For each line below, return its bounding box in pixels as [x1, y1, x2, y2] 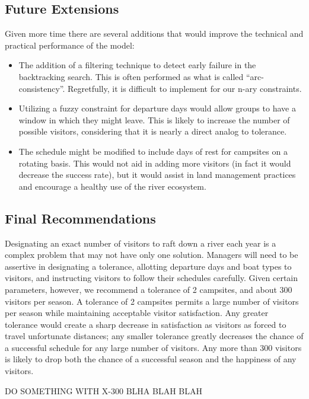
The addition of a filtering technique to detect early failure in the [18, 59, 256, 71]
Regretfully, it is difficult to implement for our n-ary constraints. [67, 82, 302, 94]
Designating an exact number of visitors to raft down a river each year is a [5, 237, 276, 249]
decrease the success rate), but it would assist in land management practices [18, 168, 296, 181]
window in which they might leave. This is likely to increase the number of [18, 113, 290, 126]
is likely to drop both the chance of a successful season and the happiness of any [5, 353, 297, 365]
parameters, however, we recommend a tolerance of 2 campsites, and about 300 [5, 283, 292, 295]
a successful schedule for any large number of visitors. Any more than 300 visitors [5, 341, 302, 353]
